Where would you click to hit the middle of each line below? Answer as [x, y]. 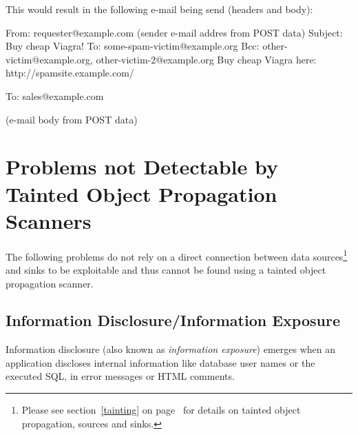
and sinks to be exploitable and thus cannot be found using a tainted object [166, 269]
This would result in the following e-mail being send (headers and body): [159, 9]
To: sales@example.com [55, 95]
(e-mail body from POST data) [72, 119]
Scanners [49, 220]
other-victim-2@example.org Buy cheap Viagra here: [206, 59]
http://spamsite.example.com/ [70, 73]
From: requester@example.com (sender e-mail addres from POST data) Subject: [174, 32]
